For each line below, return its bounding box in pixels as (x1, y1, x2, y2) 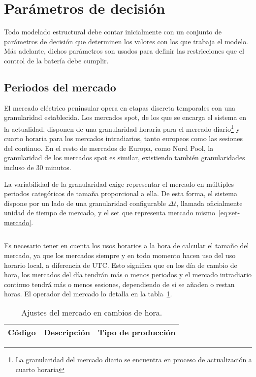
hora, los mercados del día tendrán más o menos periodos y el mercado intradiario (4, 269, 252, 280)
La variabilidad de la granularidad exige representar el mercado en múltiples (4, 178, 234, 189)
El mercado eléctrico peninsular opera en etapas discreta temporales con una (4, 102, 236, 113)
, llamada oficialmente (176, 198, 243, 208)
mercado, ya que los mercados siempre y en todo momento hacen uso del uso (4, 250, 236, 261)
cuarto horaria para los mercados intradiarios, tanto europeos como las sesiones (4, 133, 243, 144)
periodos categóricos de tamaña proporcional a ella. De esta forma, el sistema (4, 188, 238, 199)
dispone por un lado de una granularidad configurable (4, 198, 166, 208)
